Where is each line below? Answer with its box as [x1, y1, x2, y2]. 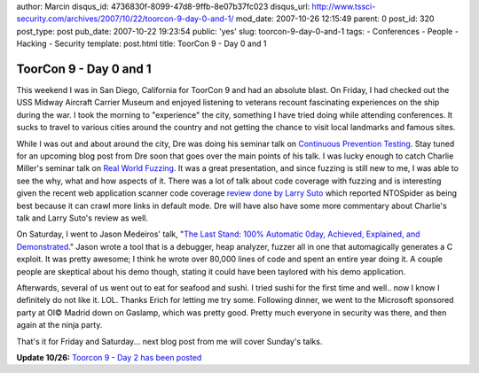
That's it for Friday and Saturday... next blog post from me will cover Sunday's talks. [16, 336, 323, 346]
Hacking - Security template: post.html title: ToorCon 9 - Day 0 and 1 [16, 38, 267, 49]
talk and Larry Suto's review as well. [16, 213, 149, 223]
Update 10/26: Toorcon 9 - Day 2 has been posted [16, 352, 202, 362]
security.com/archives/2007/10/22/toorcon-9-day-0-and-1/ [16, 13, 234, 24]
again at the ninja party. [16, 320, 103, 330]
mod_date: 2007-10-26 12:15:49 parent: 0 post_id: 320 [235, 13, 435, 24]
